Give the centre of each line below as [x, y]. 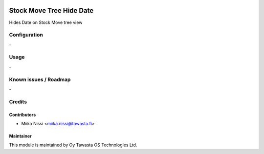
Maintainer [20, 136]
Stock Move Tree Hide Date [51, 10]
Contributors [22, 115]
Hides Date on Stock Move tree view [46, 22]
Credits [18, 101]
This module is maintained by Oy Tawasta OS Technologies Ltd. [73, 145]
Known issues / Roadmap [40, 79]
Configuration [26, 35]
